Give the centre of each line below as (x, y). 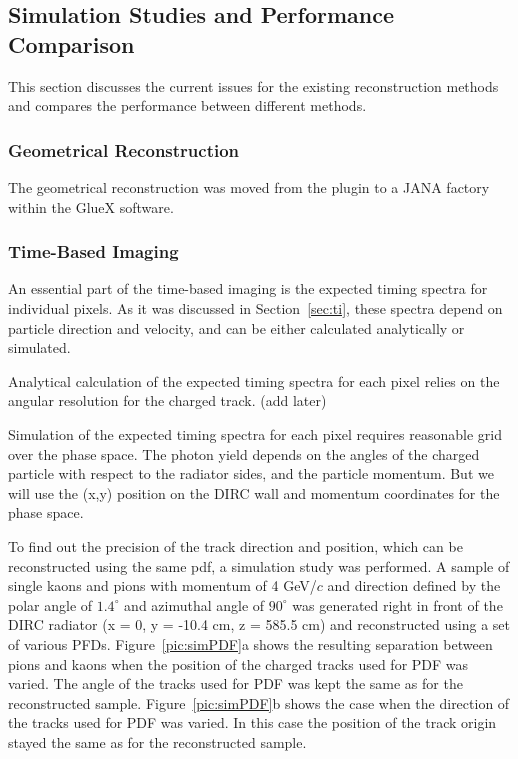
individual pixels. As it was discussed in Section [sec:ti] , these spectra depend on (255, 308)
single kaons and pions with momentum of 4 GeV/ (162, 585)
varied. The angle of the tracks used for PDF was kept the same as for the (235, 683)
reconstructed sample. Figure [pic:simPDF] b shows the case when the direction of (259, 702)
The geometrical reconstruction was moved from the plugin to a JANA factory (249, 187)
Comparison (71, 43)
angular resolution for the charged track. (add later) (167, 400)
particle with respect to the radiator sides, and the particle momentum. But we (251, 473)
